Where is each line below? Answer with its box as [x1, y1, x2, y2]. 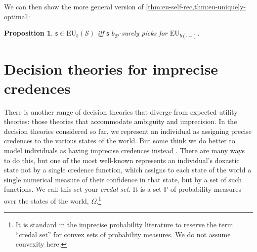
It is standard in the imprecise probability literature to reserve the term [15, 219, 233, 230]
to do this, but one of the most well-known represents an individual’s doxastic [4, 155, 240, 165]
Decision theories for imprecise [4, 58, 218, 79]
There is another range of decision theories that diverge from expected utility [4, 106, 238, 117]
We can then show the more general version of [4, 1, 144, 11]
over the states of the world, [4, 195, 89, 206]
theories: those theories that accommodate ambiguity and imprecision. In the [4, 116, 237, 126]
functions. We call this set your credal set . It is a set [4, 184, 162, 194]
